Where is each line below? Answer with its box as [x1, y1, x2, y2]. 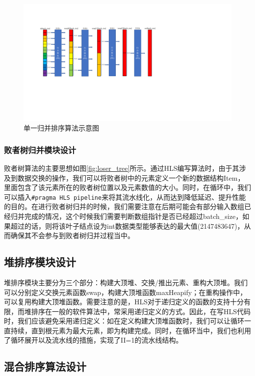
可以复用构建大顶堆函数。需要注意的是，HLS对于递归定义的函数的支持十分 [4, 296, 244, 307]
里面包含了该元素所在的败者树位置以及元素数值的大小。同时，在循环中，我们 [4, 182, 251, 192]
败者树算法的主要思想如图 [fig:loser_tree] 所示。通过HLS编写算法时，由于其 [4, 162, 239, 173]
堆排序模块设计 [4, 254, 76, 269]
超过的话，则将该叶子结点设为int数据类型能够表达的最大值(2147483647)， [10, 220, 244, 231]
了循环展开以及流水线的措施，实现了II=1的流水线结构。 [4, 335, 183, 345]
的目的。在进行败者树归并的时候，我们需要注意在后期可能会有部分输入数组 [4, 201, 244, 212]
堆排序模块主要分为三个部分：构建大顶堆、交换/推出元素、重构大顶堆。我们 [4, 277, 248, 287]
